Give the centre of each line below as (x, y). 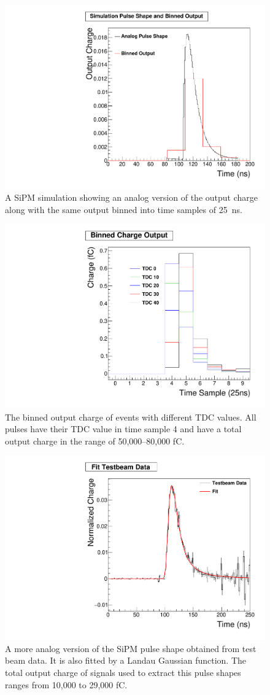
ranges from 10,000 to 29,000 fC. (66, 684)
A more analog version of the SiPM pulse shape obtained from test (131, 648)
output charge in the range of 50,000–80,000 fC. (95, 441)
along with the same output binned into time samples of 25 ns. (124, 209)
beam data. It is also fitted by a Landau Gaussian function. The (126, 660)
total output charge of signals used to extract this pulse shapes (123, 672)
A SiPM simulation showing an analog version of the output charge (131, 197)
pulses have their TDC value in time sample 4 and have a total (123, 429)
